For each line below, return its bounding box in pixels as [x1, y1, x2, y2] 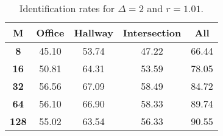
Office [36, 25, 65, 39]
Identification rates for [19, 1, 115, 15]
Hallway [74, 25, 113, 39]
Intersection [122, 25, 182, 39]
